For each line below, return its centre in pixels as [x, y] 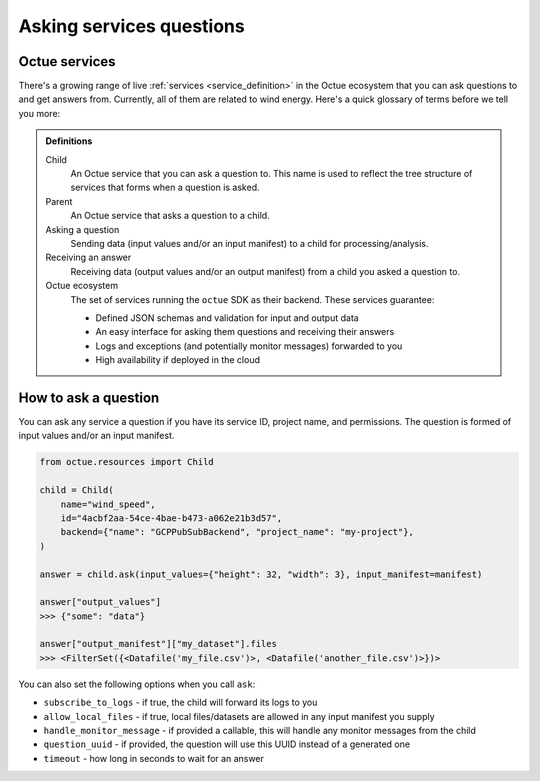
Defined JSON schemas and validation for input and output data [227, 317]
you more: [39, 113]
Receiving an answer [88, 257]
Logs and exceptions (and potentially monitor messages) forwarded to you [249, 346]
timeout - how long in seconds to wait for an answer [154, 758]
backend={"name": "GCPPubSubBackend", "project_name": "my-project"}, [237, 532]
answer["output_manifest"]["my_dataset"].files [158, 644]
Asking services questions [131, 26]
